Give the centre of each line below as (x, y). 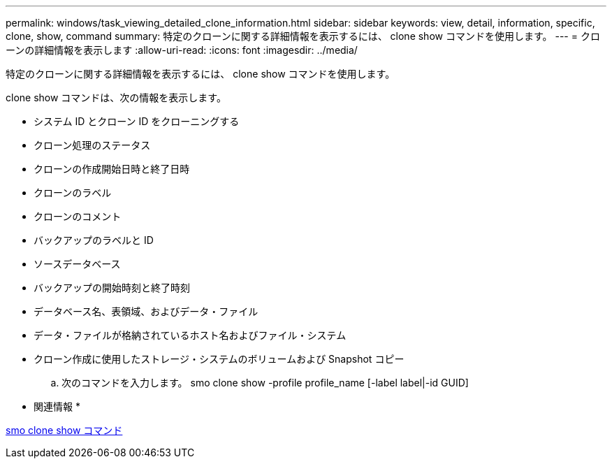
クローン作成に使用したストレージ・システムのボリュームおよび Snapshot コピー (219, 359)
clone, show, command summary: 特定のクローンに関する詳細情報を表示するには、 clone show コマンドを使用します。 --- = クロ (303, 36)
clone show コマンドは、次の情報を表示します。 (116, 97)
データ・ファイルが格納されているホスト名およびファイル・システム (190, 335)
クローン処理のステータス (92, 145)
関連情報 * (57, 406)
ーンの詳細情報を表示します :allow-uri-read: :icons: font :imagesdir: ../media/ (182, 50)
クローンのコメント (78, 216)
